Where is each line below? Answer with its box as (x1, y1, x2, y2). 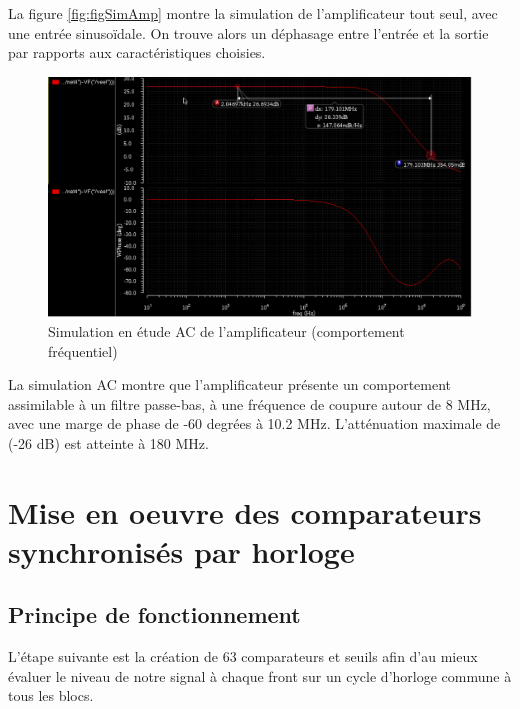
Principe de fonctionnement (8, 599, 301, 630)
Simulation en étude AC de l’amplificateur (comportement (48, 320, 405, 341)
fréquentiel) (48, 340, 118, 361)
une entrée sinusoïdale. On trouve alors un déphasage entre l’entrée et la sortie (8, 22, 489, 43)
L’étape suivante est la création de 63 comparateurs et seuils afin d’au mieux (8, 646, 478, 667)
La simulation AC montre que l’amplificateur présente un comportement (8, 374, 452, 395)
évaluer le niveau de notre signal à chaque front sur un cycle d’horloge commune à (8, 665, 512, 686)
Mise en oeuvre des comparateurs (8, 491, 482, 532)
